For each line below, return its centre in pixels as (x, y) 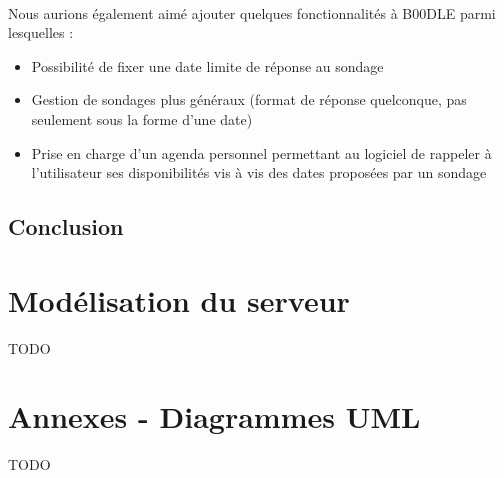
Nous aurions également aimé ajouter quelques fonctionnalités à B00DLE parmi (252, 12)
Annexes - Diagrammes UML (214, 416)
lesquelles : (41, 32)
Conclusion (66, 226)
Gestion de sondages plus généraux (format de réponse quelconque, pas (249, 99)
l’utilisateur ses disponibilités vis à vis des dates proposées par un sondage (259, 172)
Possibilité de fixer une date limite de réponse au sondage (207, 65)
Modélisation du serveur (179, 299)
